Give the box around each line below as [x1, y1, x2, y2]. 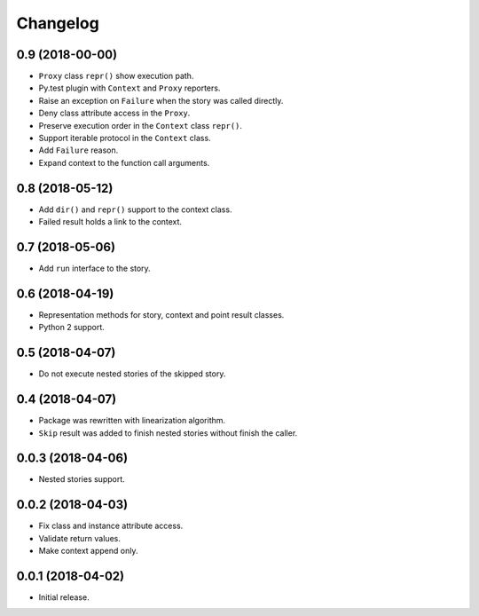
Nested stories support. [38, 474, 126, 485]
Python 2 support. [38, 322, 106, 333]
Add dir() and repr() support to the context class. [38, 204, 232, 215]
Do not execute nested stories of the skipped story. [38, 368, 226, 379]
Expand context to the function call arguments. [38, 157, 210, 168]
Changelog [16, 13, 99, 33]
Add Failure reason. [38, 145, 119, 155]
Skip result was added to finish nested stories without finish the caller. [38, 427, 298, 438]
